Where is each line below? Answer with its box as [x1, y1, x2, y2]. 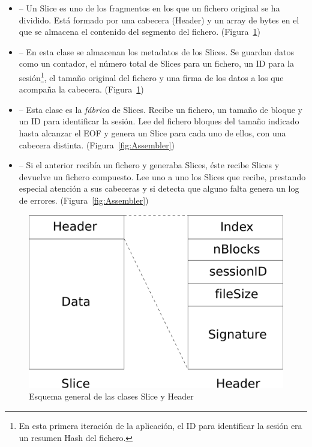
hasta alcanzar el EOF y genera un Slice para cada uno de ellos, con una [19, 127, 286, 139]
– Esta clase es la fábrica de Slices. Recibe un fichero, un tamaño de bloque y [19, 103, 302, 115]
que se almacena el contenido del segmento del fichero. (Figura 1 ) [19, 25, 260, 38]
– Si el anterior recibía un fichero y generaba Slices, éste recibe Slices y [19, 159, 280, 171]
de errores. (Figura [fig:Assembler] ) [19, 193, 149, 206]
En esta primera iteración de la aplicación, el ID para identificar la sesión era [19, 419, 302, 431]
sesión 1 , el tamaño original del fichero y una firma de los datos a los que [19, 69, 284, 84]
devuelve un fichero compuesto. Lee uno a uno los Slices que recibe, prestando [19, 170, 306, 183]
